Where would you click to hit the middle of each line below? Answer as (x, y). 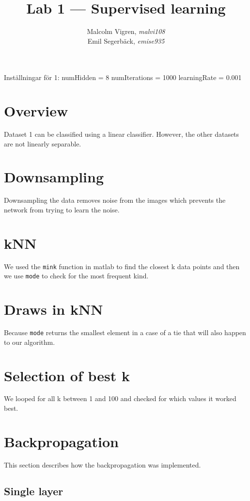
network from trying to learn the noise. (62, 209)
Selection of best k (67, 375)
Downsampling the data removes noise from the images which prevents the (115, 200)
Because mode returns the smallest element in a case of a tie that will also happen (125, 332)
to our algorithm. (30, 342)
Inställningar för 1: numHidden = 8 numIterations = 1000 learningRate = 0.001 (123, 77)
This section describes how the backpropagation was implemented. (102, 464)
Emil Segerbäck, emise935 (126, 40)
